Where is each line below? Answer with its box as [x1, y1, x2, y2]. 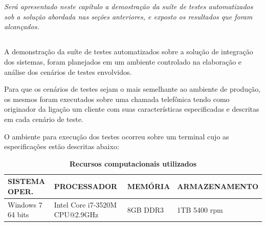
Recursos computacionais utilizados [69, 158, 197, 169]
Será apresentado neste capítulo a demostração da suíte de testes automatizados [4, 1, 253, 12]
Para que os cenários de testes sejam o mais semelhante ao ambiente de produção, [4, 84, 261, 94]
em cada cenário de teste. [4, 113, 83, 124]
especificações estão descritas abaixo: [4, 141, 119, 152]
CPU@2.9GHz [54, 209, 99, 220]
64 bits [8, 209, 29, 220]
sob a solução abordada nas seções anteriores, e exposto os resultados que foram [4, 11, 253, 22]
